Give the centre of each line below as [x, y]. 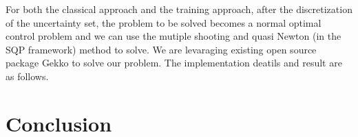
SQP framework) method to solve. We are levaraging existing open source [161, 49]
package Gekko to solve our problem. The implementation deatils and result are [174, 63]
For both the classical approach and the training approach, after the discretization [179, 9]
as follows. [27, 76]
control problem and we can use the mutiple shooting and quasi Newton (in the [173, 36]
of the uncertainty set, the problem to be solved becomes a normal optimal [164, 22]
